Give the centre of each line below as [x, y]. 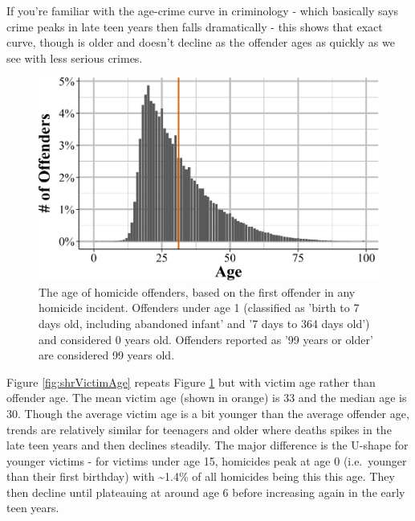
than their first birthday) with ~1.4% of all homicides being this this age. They [201, 476]
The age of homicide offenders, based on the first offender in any [197, 291]
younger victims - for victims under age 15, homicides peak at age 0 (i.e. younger [207, 460]
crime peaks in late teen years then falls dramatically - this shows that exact [195, 26]
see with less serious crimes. [75, 57]
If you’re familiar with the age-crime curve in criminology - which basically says [203, 10]
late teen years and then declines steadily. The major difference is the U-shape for [207, 445]
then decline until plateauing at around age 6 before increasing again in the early [206, 492]
